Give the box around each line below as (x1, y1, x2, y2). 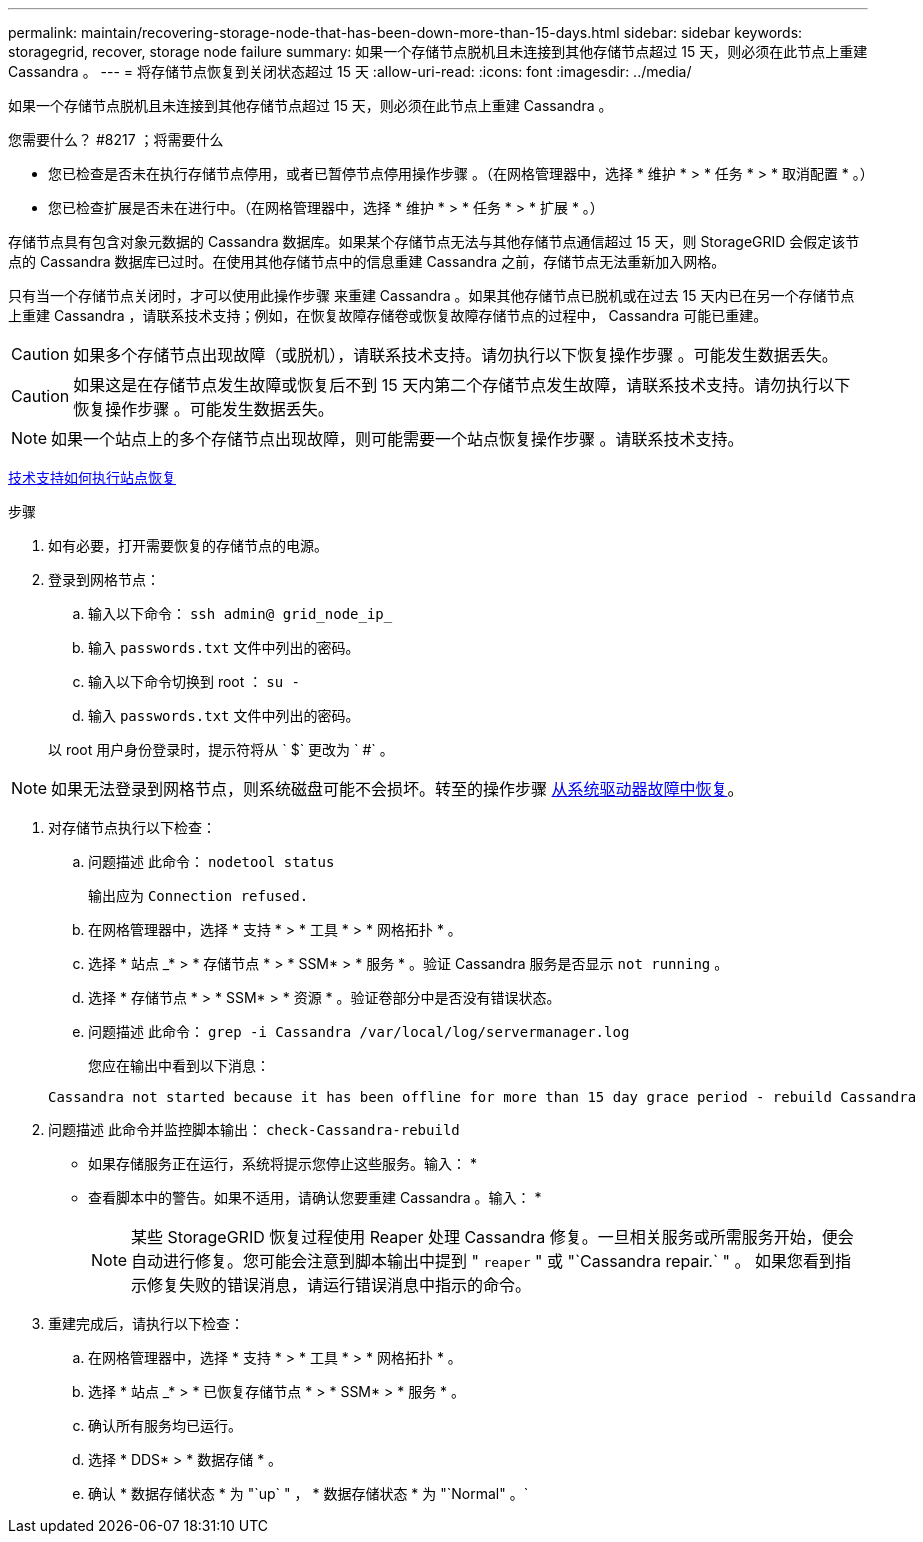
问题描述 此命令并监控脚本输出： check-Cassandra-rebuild (48, 1121, 460, 1138)
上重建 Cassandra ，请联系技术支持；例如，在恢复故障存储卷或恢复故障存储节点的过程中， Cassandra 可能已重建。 (8, 307, 768, 324)
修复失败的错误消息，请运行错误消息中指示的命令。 (147, 1275, 532, 1295)
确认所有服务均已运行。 (88, 1417, 242, 1434)
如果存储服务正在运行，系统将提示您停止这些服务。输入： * (88, 1155, 477, 1172)
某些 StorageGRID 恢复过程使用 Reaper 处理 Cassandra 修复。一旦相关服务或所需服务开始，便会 (131, 1227, 854, 1247)
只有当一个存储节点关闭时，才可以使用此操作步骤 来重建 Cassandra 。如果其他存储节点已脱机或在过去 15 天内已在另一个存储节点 (8, 287, 855, 304)
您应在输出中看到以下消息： (88, 1057, 270, 1074)
